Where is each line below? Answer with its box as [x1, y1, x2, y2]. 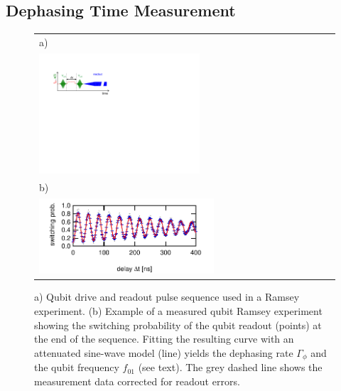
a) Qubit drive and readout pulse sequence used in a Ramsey [34, 289, 300, 304]
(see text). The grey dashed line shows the [138, 360, 323, 375]
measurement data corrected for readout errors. [34, 373, 240, 388]
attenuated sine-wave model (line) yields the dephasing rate [34, 345, 293, 360]
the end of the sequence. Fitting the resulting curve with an [34, 331, 294, 346]
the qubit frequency [34, 360, 119, 375]
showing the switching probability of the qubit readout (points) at [34, 317, 322, 332]
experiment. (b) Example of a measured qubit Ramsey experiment [34, 303, 323, 318]
